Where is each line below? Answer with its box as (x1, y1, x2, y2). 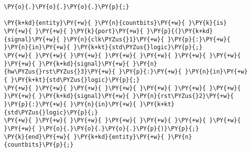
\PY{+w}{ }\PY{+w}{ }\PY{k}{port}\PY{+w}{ (4, 27, 143, 35)
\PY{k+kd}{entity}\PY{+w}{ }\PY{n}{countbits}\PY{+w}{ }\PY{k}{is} (4, 19, 227, 27)
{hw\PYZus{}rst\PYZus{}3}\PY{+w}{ (4, 68, 116, 76)
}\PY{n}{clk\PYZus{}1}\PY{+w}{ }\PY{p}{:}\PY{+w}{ (63, 36, 231, 43)
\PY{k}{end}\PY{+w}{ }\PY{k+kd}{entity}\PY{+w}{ (4, 133, 164, 140)
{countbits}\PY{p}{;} (4, 141, 74, 149)
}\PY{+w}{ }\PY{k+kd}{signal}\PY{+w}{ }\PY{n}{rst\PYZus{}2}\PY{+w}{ (4, 93, 234, 100)
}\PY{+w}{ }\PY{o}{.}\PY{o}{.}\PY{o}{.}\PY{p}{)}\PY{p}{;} (4, 125, 199, 132)
